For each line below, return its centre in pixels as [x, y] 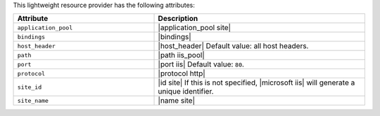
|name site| [176, 101]
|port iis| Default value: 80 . [201, 64]
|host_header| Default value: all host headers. [233, 46]
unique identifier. [186, 92]
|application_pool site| [195, 28]
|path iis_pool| [181, 55]
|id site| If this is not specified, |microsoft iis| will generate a [256, 82]
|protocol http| [182, 73]
